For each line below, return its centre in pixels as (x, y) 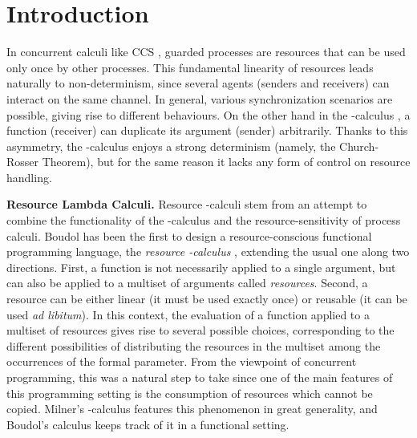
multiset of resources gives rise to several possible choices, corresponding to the (200, 330)
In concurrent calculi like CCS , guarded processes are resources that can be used (206, 52)
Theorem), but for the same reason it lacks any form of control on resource (226, 162)
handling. (29, 177)
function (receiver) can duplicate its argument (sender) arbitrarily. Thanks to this (207, 130)
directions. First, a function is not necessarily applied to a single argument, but (201, 267)
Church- (359, 146)
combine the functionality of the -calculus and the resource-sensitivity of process (204, 220)
